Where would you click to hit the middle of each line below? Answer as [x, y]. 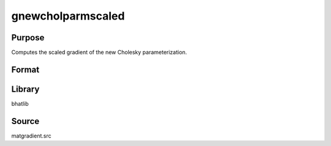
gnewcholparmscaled [68, 16]
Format [25, 69]
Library [25, 89]
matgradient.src [31, 136]
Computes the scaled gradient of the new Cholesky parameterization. [99, 53]
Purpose [28, 38]
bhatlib [20, 103]
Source [25, 121]
